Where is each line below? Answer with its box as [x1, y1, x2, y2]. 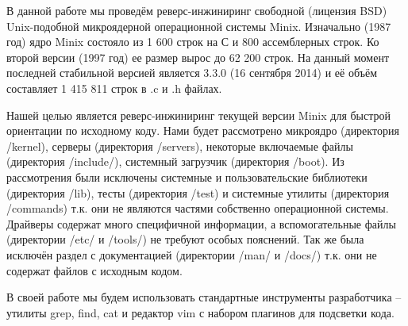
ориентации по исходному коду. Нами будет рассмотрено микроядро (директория [6, 122, 399, 139]
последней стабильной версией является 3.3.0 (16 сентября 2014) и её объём [6, 64, 378, 81]
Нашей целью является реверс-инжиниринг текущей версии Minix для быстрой [6, 106, 391, 123]
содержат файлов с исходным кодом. [6, 262, 183, 278]
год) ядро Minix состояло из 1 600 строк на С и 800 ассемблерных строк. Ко [6, 33, 379, 50]
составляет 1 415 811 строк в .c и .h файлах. [6, 79, 222, 96]
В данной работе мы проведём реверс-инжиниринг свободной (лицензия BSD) [6, 2, 387, 18]
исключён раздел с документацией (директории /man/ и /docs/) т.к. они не [6, 246, 377, 263]
